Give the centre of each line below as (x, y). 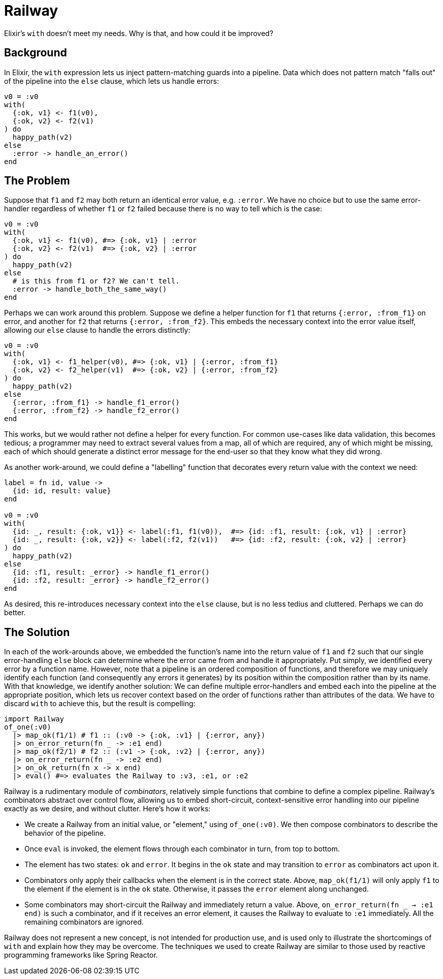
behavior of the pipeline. (65, 833)
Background (36, 53)
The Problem (37, 181)
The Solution (37, 632)
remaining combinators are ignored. (84, 922)
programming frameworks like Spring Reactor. (81, 955)
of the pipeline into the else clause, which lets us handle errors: (112, 81)
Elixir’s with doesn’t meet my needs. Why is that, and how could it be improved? (139, 33)
